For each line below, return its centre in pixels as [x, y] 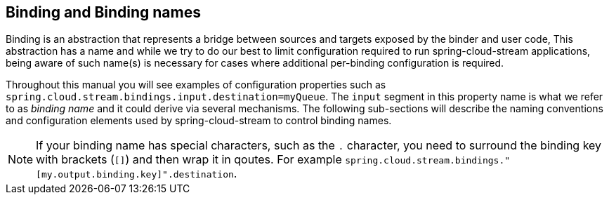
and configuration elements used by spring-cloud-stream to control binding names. [199, 121]
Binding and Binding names [103, 12]
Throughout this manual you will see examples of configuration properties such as [196, 85]
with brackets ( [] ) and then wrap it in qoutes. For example [189, 160]
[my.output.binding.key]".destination [135, 175]
